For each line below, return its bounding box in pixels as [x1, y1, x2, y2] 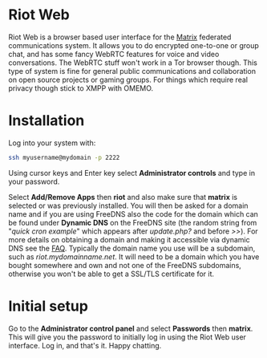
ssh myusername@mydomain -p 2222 [8, 153, 120, 161]
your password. [8, 177, 60, 186]
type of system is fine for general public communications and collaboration [8, 66, 257, 75]
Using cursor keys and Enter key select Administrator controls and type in [8, 168, 255, 177]
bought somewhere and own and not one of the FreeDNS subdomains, [8, 260, 242, 270]
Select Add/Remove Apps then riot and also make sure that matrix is [8, 192, 238, 201]
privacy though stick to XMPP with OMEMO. [8, 83, 154, 93]
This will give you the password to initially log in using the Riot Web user [8, 332, 247, 342]
